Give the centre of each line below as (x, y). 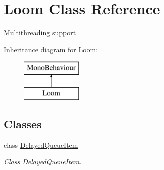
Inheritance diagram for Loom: (51, 49)
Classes (23, 123)
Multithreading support (40, 32)
